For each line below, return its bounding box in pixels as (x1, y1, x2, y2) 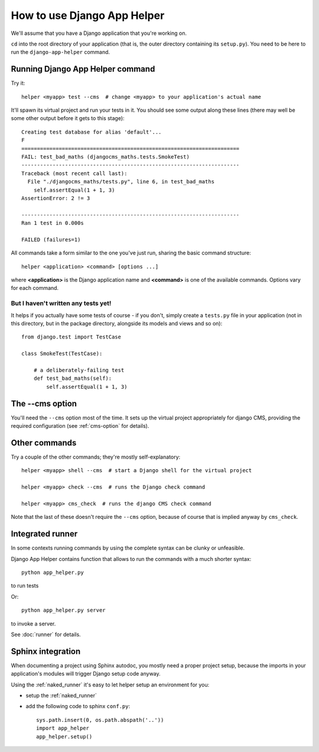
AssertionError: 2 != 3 (21, 195, 90, 201)
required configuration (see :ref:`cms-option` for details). (11, 422, 149, 429)
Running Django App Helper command (11, 64, 155, 74)
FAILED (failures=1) (21, 236, 81, 243)
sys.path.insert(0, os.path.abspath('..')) (36, 717, 164, 723)
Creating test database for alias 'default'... (21, 128, 162, 135)
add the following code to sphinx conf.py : (25, 703, 131, 710)
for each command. (11, 285, 59, 292)
